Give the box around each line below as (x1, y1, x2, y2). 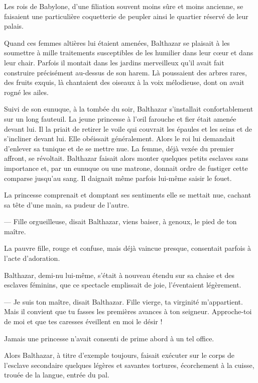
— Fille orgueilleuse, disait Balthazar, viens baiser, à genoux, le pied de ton (4, 216, 237, 227)
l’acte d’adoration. (4, 253, 60, 263)
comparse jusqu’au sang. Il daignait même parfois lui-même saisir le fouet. (4, 172, 232, 183)
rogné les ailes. (4, 86, 49, 97)
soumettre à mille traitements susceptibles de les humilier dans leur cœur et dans (4, 47, 253, 58)
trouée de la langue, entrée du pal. (4, 369, 109, 380)
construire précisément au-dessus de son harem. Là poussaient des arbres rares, (4, 67, 247, 77)
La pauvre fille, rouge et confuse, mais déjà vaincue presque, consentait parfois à (4, 243, 251, 253)
